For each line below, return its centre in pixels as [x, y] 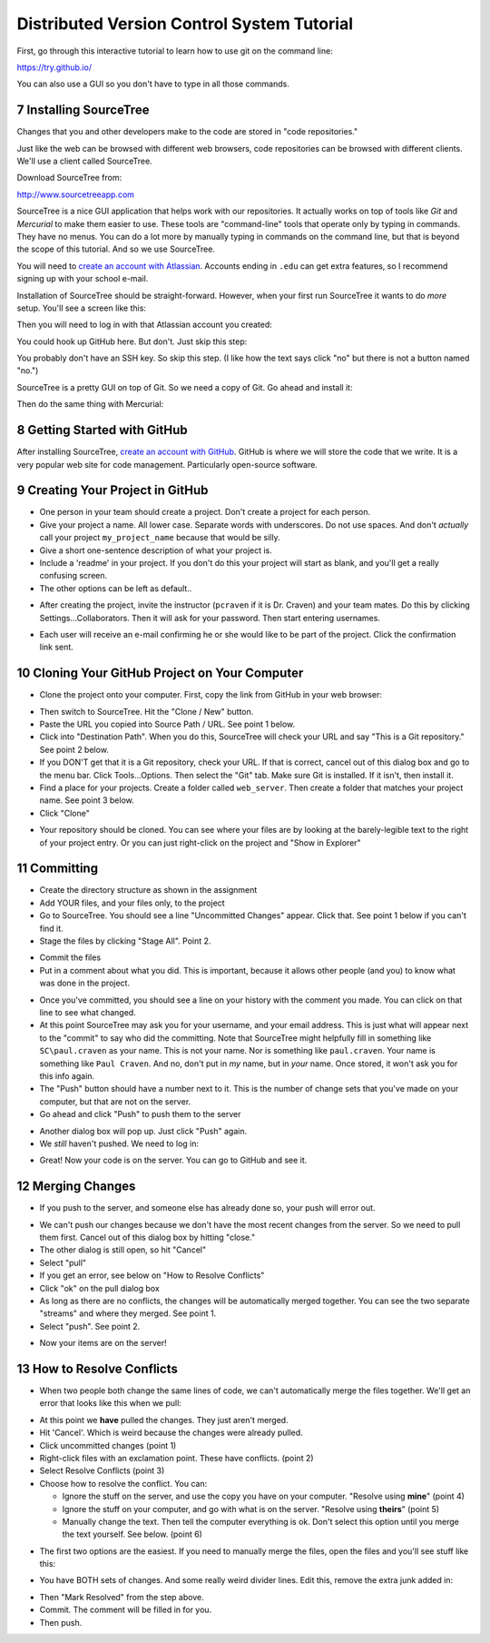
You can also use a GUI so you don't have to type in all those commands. [153, 84]
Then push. [61, 1622]
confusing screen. [73, 576]
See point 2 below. [74, 749]
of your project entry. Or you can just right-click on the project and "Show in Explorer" [201, 842]
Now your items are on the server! [103, 1343]
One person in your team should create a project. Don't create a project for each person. [205, 512]
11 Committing [58, 869]
